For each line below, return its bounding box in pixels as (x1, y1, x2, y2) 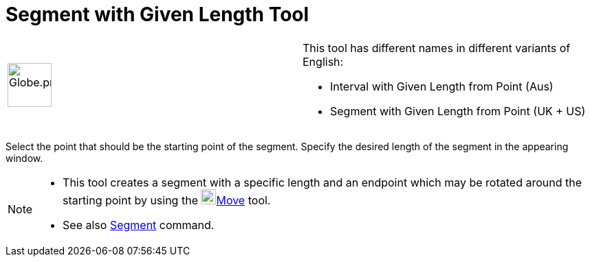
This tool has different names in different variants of (303, 40, 571, 55)
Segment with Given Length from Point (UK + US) (330, 104, 586, 118)
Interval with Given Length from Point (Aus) (330, 79, 554, 93)
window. (6, 152, 43, 164)
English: (303, 54, 344, 69)
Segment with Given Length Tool (6, 3, 309, 26)
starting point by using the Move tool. (63, 193, 271, 207)
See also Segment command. (63, 217, 215, 232)
